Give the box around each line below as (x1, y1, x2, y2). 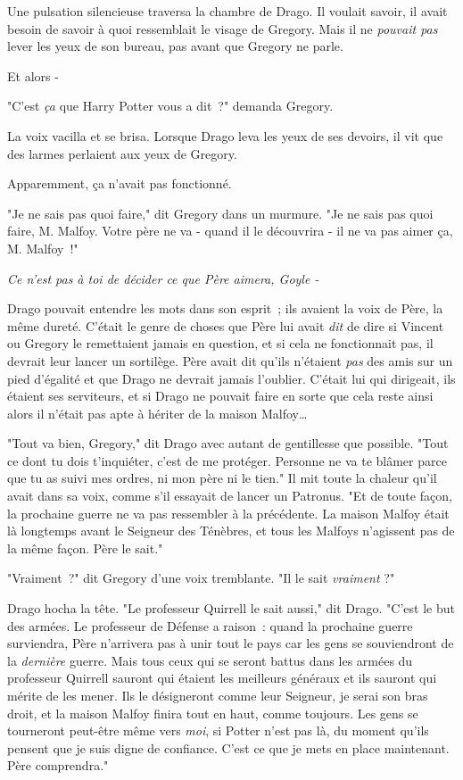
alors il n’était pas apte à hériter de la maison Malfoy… (7, 403, 308, 422)
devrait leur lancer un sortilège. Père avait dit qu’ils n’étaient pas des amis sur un (7, 351, 453, 369)
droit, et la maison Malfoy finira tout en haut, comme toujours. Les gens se (7, 703, 418, 722)
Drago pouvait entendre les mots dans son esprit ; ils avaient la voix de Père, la (7, 299, 443, 318)
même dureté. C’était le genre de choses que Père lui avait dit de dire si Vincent (7, 316, 444, 335)
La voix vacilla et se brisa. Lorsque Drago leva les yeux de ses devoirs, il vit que (7, 126, 443, 145)
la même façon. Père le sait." (7, 538, 163, 557)
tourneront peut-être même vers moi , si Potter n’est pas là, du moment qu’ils (7, 721, 429, 740)
